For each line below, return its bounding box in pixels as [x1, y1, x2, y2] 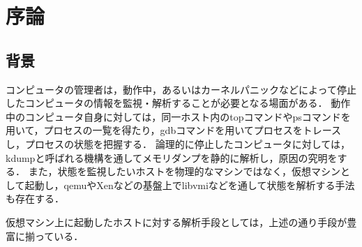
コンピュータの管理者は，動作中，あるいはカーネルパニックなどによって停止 [6, 82, 356, 96]
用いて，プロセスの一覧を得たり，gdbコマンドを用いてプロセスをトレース [6, 123, 342, 137]
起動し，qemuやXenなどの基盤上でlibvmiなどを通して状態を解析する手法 [24, 177, 355, 192]
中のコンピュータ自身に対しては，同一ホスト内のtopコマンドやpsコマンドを [6, 109, 351, 123]
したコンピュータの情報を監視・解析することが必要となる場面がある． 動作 [6, 96, 351, 110]
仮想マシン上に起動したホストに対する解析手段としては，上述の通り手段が [6, 214, 347, 229]
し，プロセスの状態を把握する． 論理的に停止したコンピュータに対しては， [6, 136, 350, 151]
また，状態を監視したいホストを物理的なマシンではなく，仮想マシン [28, 164, 340, 179]
